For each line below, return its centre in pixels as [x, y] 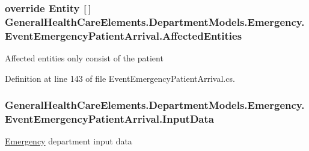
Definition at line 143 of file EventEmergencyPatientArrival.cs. [120, 78]
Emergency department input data [69, 141]
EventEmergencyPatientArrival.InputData [109, 119]
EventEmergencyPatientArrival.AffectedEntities [124, 35]
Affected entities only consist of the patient [84, 58]
